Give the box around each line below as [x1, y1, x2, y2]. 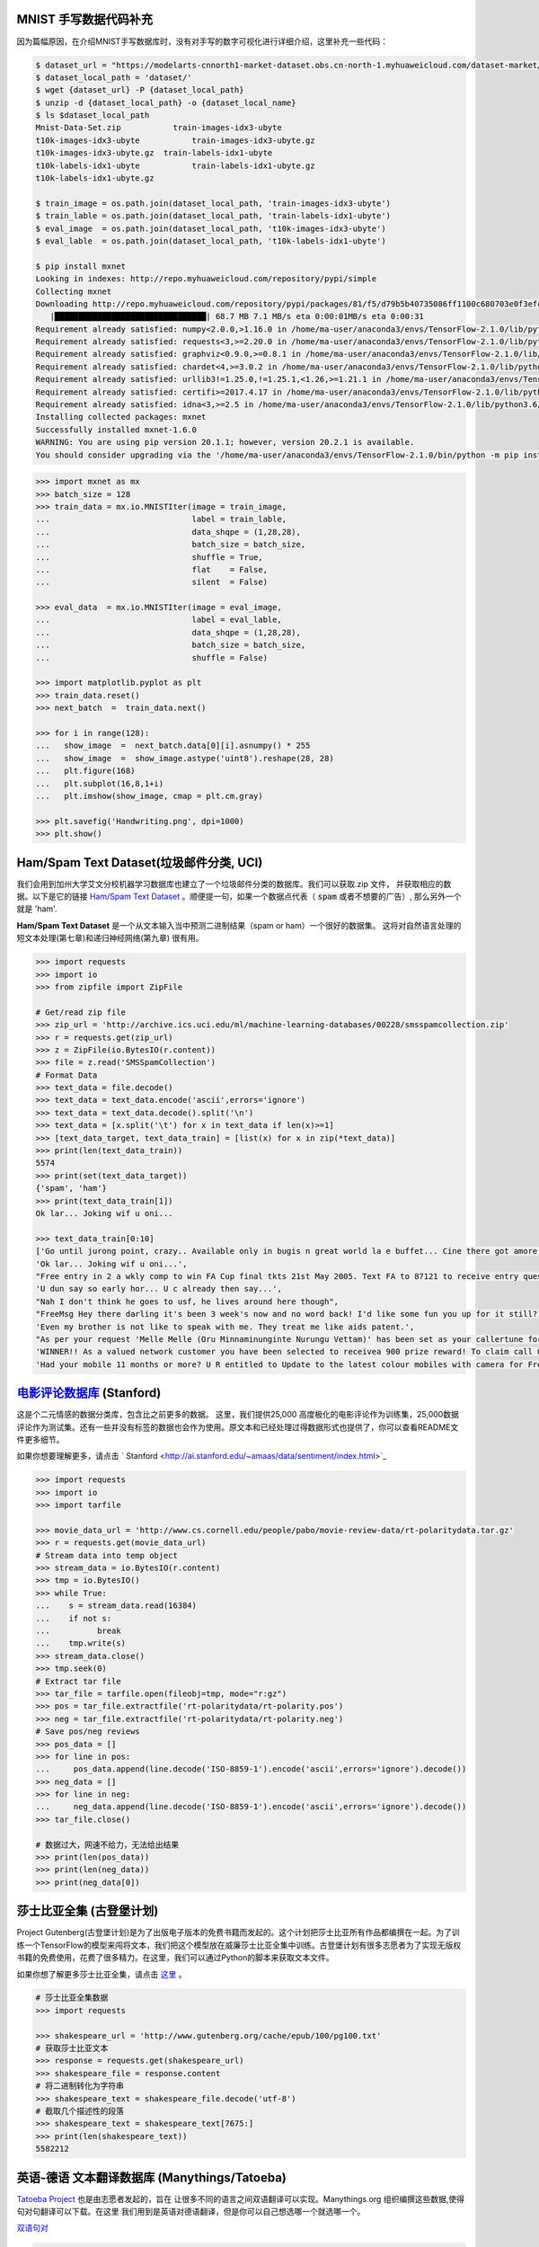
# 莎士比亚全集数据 [35, 1993, 109, 2003]
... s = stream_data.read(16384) [35, 1601, 198, 1611]
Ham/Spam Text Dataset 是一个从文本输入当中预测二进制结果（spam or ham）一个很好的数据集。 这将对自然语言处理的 [16, 919, 462, 930]
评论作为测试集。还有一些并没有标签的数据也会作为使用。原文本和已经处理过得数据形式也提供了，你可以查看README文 [16, 1421, 459, 1433]
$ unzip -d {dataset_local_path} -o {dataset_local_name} [35, 97, 296, 108]
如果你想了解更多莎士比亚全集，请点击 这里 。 [16, 1968, 187, 1979]
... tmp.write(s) [35, 1639, 126, 1648]
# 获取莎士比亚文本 [35, 2043, 109, 2054]
